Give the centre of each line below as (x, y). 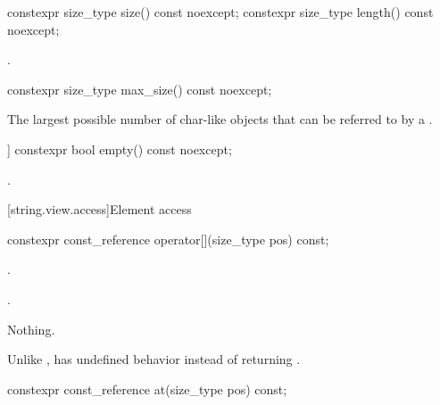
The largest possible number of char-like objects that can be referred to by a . (220, 119)
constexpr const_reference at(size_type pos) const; (147, 388)
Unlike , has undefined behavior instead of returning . (154, 359)
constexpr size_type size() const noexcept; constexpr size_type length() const (220, 12)
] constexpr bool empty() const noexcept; (120, 149)
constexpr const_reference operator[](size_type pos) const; (168, 239)
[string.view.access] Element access (100, 209)
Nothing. (31, 329)
